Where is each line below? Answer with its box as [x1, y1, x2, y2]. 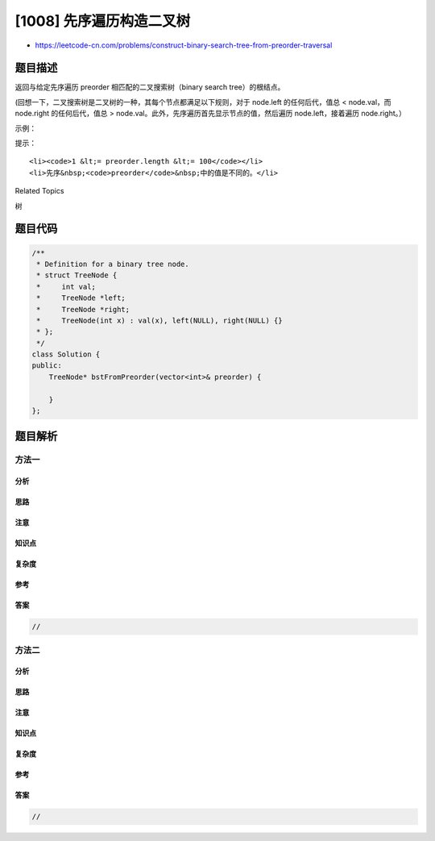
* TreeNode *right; [36, 305, 130, 314]
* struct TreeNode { [36, 271, 118, 280]
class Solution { [31, 350, 101, 359]
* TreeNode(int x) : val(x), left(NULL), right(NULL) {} [36, 315, 283, 325]
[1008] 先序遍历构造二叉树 [14, 12, 191, 30]
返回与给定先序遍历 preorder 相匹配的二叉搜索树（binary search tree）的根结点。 [14, 82, 285, 92]
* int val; [36, 282, 97, 291]
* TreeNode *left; [36, 294, 126, 302]
